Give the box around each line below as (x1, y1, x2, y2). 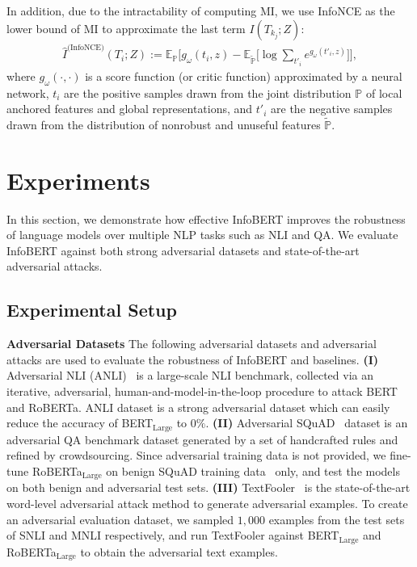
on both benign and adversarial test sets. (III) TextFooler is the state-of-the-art (6, 479, 411, 496)
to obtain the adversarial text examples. (80, 543, 278, 560)
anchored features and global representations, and (6, 100, 253, 117)
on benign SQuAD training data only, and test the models (106, 462, 400, 479)
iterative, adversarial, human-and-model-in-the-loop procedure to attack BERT (6, 383, 398, 400)
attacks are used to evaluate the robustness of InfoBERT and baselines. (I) (6, 351, 379, 367)
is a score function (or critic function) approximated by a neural (85, 67, 402, 84)
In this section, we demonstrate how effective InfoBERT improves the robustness (6, 210, 406, 227)
